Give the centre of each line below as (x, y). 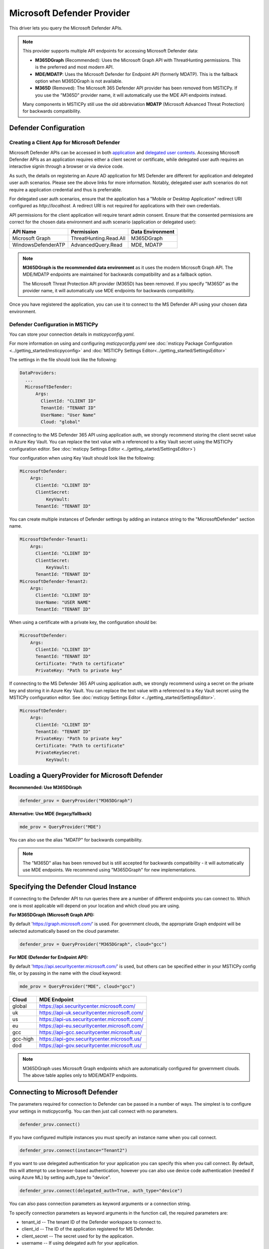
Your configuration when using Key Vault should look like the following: (82, 458)
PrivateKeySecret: (58, 753)
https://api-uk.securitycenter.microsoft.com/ (91, 1013)
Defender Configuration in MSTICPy (54, 324)
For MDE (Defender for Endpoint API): (49, 957)
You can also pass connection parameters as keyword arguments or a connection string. (100, 1204)
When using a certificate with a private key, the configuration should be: (83, 623)
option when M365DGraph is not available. (79, 81)
